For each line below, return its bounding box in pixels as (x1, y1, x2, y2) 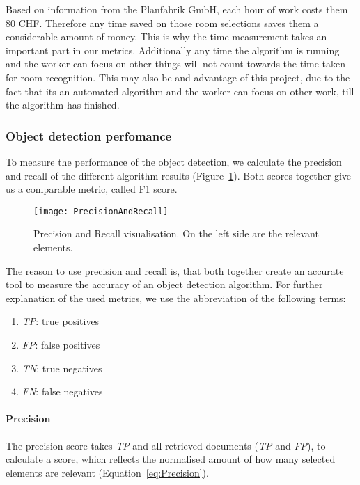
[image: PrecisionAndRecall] (33, 206, 169, 216)
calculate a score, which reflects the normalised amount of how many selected (6, 452, 336, 466)
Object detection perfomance (6, 127, 172, 144)
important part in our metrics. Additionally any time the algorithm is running (6, 42, 340, 57)
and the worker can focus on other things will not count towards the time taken (6, 56, 346, 71)
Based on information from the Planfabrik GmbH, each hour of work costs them (6, 2, 348, 16)
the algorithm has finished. (6, 97, 120, 112)
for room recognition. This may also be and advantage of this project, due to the (6, 70, 350, 84)
